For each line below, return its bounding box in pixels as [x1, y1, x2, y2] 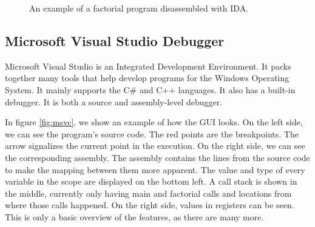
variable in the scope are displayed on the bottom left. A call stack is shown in [5, 175, 297, 188]
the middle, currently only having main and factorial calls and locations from [5, 186, 292, 199]
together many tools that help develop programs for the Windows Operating [5, 71, 290, 84]
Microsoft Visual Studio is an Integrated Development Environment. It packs [5, 59, 291, 72]
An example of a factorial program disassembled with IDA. [29, 2, 249, 14]
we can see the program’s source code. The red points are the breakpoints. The [5, 127, 299, 140]
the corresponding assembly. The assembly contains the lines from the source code [5, 151, 310, 163]
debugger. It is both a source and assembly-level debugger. [5, 95, 223, 108]
